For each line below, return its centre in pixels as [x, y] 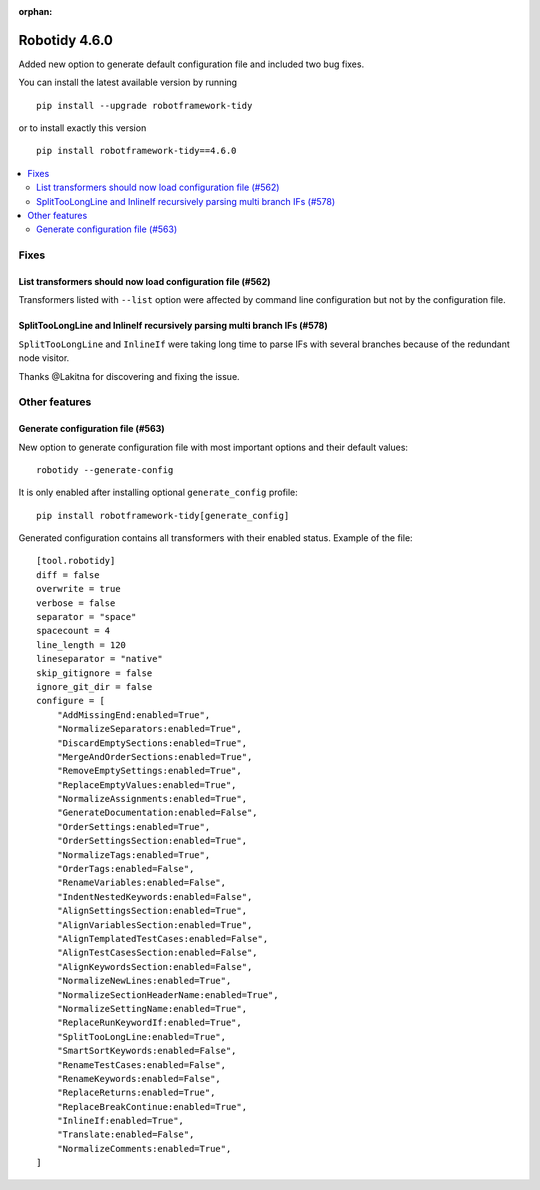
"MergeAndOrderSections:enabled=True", [154, 756]
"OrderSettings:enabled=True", [133, 826]
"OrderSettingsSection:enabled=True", [152, 841]
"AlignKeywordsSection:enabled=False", [154, 966]
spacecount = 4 [73, 631]
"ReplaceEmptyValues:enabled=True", [146, 784]
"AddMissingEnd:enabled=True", [133, 714]
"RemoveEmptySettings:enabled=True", [149, 771]
